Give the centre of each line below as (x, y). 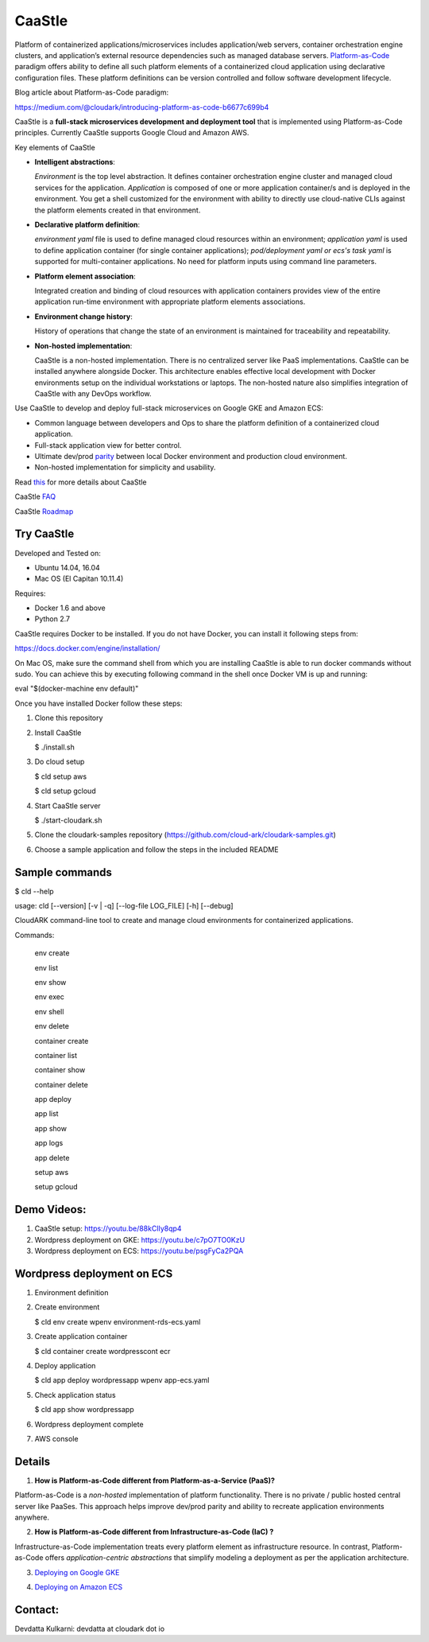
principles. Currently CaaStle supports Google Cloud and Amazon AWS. (132, 133)
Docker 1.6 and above (70, 608)
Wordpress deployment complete (89, 1424)
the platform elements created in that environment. (118, 210)
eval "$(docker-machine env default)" (77, 689)
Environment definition (71, 1293)
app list (46, 1114)
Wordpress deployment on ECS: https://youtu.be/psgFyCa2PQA (139, 1251)
